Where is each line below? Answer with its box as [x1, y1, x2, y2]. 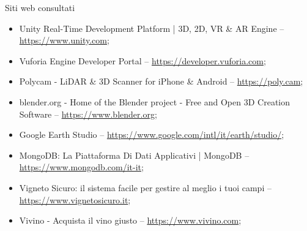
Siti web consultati [5, 1, 75, 13]
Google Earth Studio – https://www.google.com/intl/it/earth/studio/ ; [19, 128, 284, 141]
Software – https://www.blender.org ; [19, 107, 157, 120]
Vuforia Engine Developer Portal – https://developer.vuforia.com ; [19, 54, 266, 67]
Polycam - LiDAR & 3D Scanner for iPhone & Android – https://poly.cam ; [19, 75, 303, 88]
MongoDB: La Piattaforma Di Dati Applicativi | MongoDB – [19, 148, 250, 161]
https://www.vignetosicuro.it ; [19, 193, 131, 206]
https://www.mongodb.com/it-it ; [19, 161, 144, 173]
